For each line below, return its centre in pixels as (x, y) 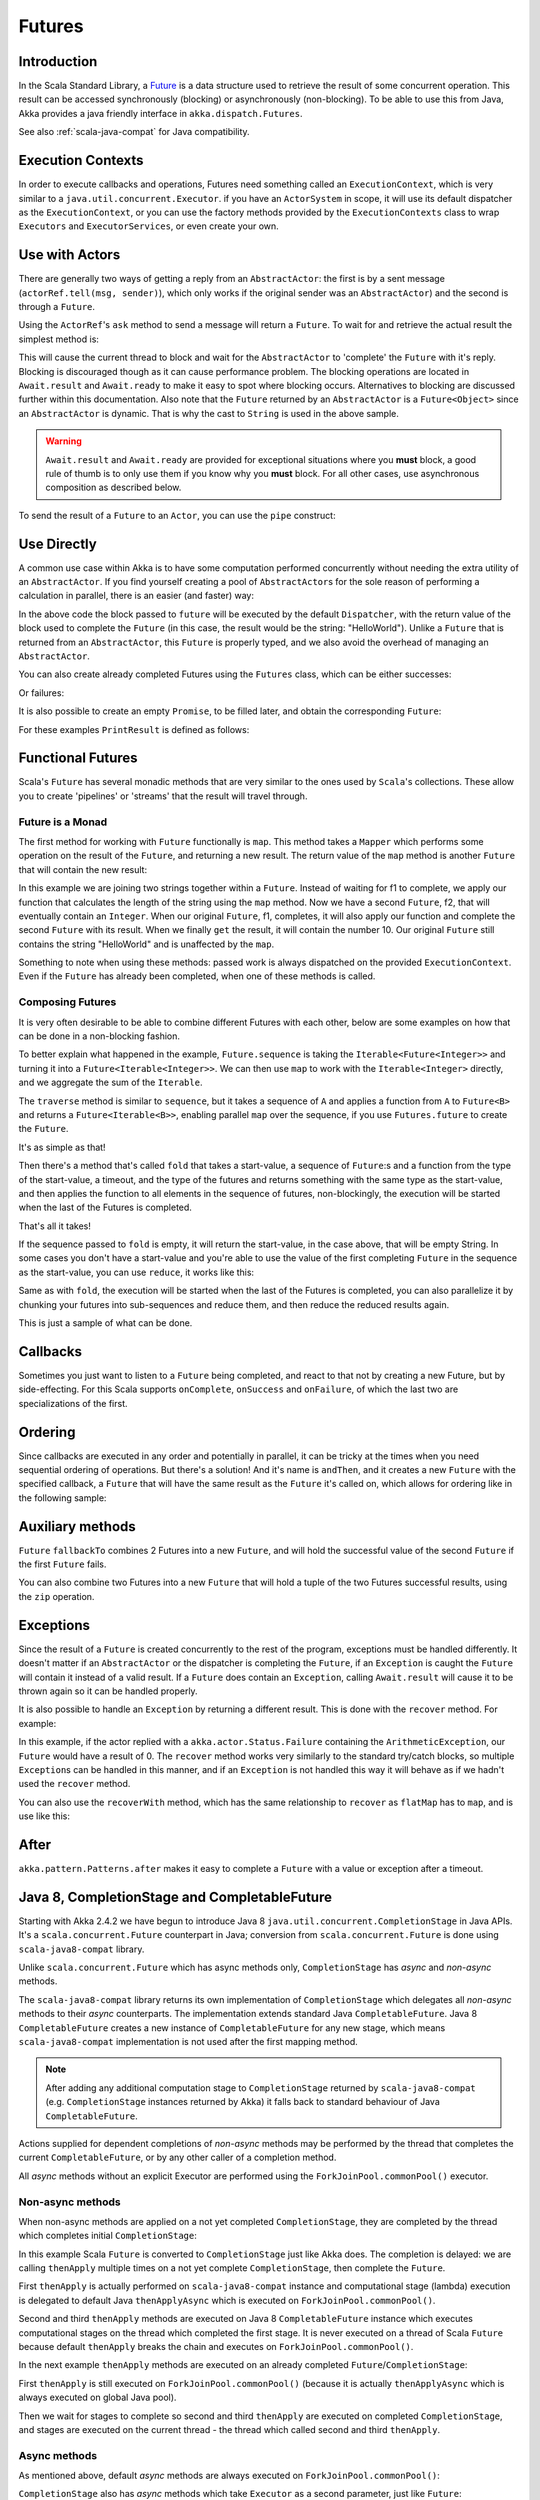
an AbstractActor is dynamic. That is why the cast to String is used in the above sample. (209, 413)
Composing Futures (67, 1002)
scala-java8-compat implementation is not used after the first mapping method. (188, 2041)
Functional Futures (78, 758)
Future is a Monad (63, 822)
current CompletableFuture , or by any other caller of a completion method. (177, 2157)
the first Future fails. (62, 1564)
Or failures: (41, 692)
